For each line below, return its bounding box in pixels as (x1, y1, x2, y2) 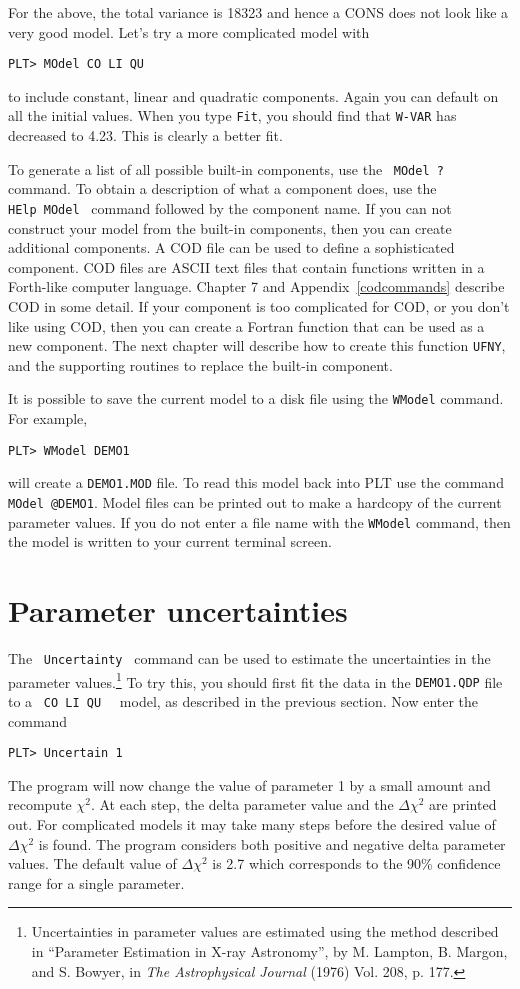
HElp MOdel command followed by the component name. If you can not (8, 197, 452, 218)
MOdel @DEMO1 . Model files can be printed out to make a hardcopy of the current (8, 491, 502, 512)
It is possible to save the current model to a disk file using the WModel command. (8, 388, 504, 409)
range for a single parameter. (8, 872, 185, 893)
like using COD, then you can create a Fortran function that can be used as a (8, 315, 485, 336)
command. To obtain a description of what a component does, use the (8, 178, 437, 199)
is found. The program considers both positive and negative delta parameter (38, 833, 506, 854)
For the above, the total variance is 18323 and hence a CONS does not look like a (8, 2, 509, 22)
